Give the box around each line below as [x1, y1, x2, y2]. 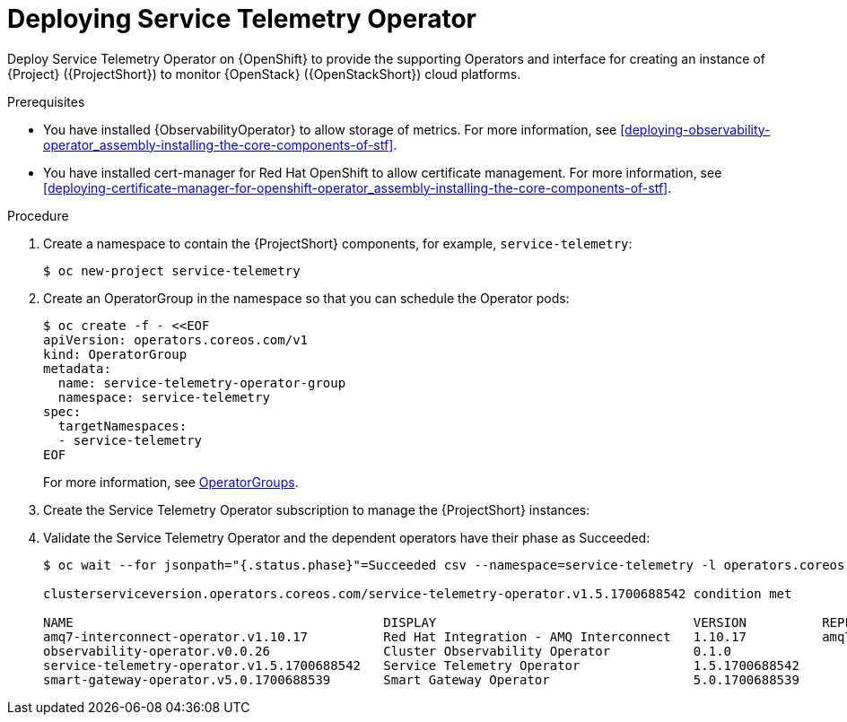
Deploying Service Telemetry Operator [7, 4, 477, 34]
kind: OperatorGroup [43, 346, 188, 361]
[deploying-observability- [620, 121, 771, 137]
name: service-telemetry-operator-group [57, 375, 346, 390]
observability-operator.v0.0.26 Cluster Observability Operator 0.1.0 [43, 643, 732, 658]
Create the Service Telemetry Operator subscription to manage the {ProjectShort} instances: [43, 501, 590, 518]
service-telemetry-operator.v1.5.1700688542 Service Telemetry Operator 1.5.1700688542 [43, 657, 799, 673]
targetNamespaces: [57, 418, 188, 433]
